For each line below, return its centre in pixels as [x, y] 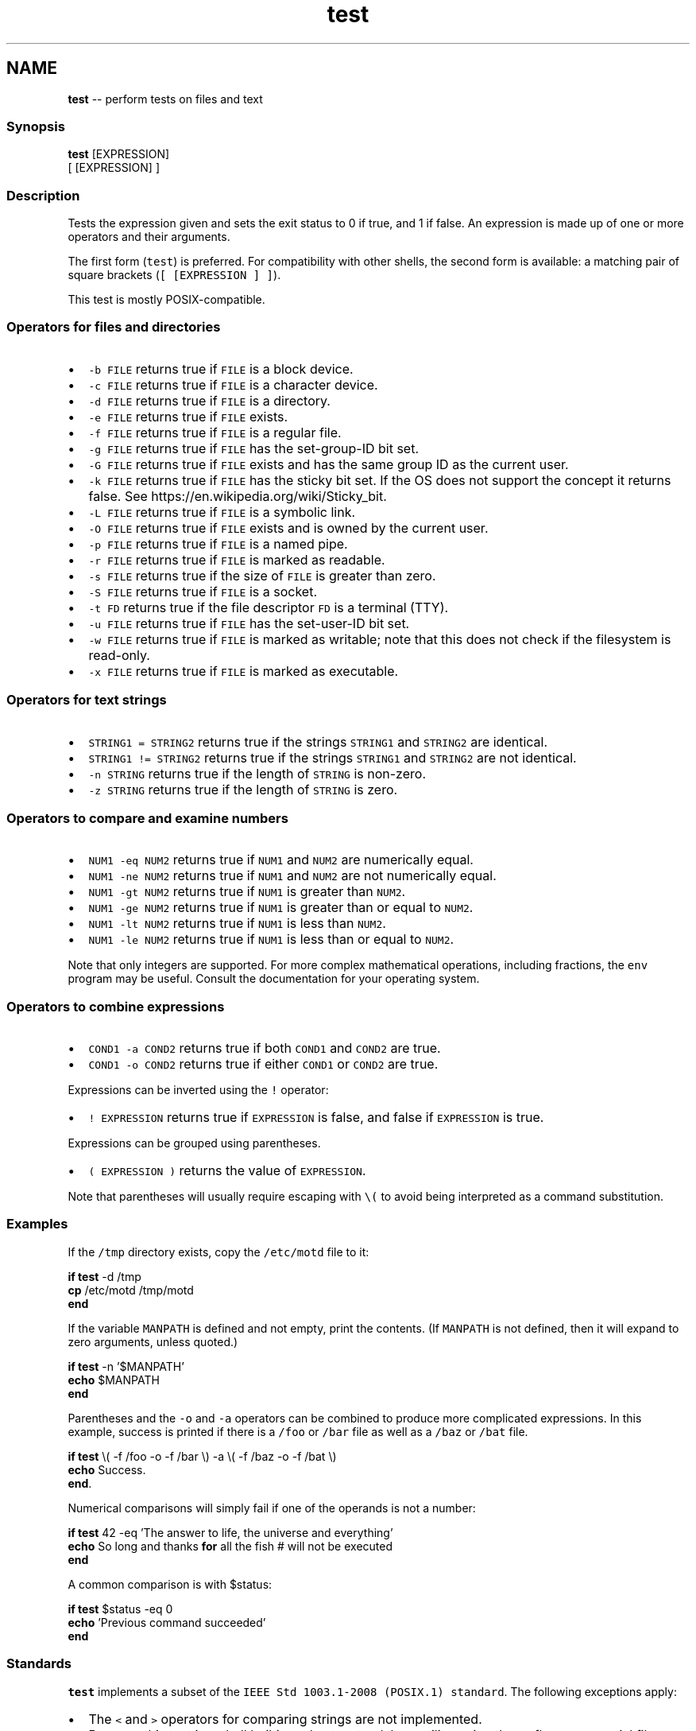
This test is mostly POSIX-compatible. [166, 300]
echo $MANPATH [114, 1380]
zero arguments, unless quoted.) [153, 1341]
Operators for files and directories [114, 327]
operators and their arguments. [149, 237]
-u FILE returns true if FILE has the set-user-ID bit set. [249, 623]
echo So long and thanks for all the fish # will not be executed [230, 1546]
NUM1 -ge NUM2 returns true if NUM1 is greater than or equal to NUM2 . [281, 908]
